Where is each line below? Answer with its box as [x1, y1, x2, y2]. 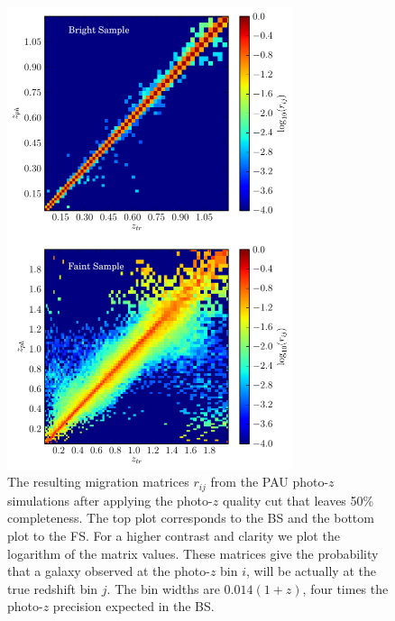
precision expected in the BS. [52, 597, 215, 616]
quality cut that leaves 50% [222, 490, 374, 509]
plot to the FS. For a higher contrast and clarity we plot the [7, 525, 340, 544]
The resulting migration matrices [7, 472, 189, 491]
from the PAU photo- [210, 472, 329, 491]
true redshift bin [7, 579, 98, 598]
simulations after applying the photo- [7, 490, 213, 509]
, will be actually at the [246, 562, 376, 580]
